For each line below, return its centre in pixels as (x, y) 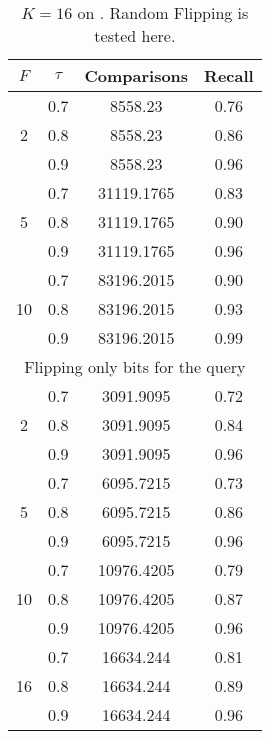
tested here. (135, 35)
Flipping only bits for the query (135, 366)
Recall (229, 75)
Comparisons (136, 75)
